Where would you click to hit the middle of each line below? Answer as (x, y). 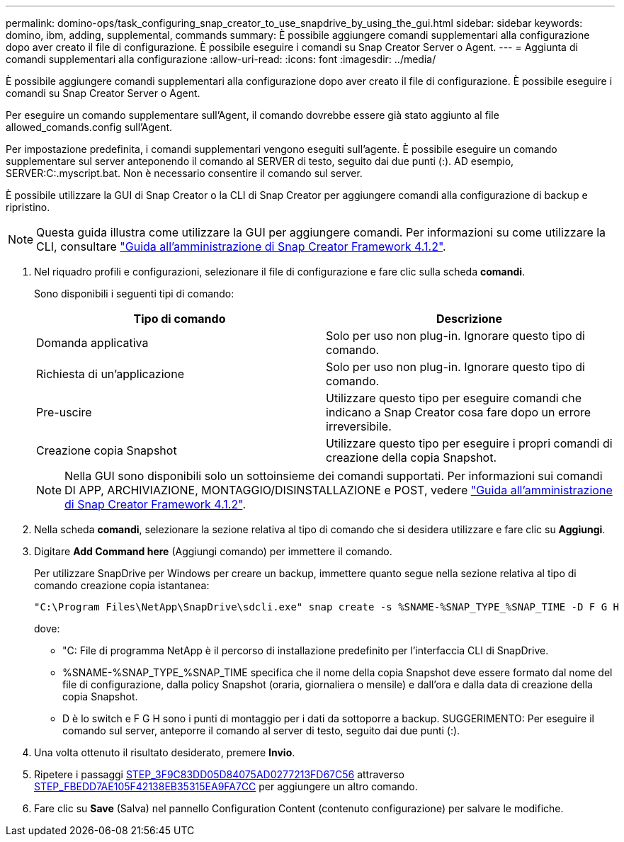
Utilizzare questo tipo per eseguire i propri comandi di (469, 443)
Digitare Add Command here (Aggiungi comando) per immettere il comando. (213, 551)
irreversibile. (359, 426)
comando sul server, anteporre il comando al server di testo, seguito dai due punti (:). (261, 730)
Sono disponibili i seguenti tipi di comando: (134, 294)
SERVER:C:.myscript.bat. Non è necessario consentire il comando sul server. (184, 173)
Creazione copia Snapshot (107, 450)
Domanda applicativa (92, 343)
